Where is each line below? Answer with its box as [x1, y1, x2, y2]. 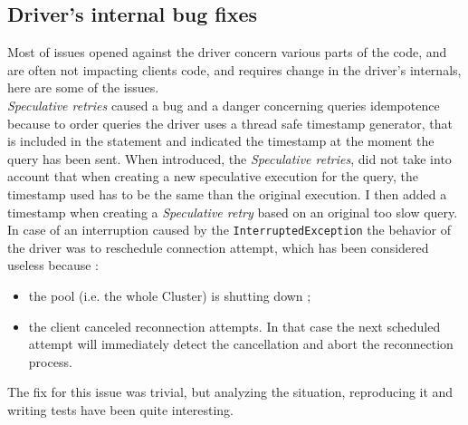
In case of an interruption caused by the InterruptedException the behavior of [7, 220, 451, 239]
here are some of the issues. [7, 78, 159, 97]
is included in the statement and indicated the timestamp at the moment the [7, 131, 435, 150]
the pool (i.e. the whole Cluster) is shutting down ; [28, 285, 311, 304]
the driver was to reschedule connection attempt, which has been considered [7, 237, 429, 256]
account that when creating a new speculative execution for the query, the [7, 167, 419, 186]
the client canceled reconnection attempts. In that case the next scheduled [28, 316, 441, 335]
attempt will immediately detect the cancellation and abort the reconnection [28, 334, 454, 353]
